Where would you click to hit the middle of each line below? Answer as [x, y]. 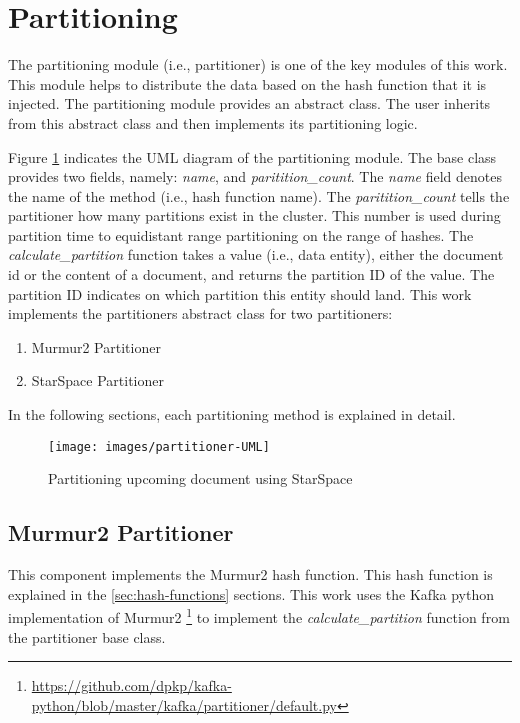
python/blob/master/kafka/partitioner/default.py [184, 704]
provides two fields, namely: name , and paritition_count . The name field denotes [255, 176]
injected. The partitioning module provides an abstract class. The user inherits [249, 103]
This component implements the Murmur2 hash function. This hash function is [250, 574]
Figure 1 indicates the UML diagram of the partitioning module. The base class [252, 156]
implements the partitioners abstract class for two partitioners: [200, 313]
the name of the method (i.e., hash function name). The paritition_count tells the [259, 195]
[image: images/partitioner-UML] [159, 446]
